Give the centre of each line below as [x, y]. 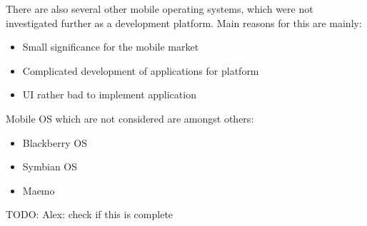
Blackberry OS [55, 142]
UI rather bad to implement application [109, 94]
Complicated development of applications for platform [141, 70]
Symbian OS [50, 166]
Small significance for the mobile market [111, 47]
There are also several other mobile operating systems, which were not [160, 9]
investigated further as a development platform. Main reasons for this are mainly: [184, 22]
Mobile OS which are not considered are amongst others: [130, 118]
